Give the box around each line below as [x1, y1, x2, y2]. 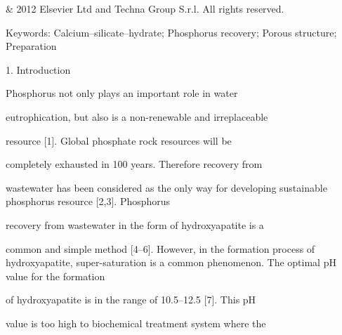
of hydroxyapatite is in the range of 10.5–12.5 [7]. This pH [6, 292, 256, 307]
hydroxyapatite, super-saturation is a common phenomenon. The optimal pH [6, 255, 336, 270]
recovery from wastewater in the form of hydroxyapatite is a [6, 217, 264, 232]
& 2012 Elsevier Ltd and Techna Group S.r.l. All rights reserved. [6, 1, 284, 15]
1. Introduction [6, 62, 71, 77]
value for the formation [6, 268, 105, 283]
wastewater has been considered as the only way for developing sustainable [6, 180, 327, 195]
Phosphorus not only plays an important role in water [6, 86, 238, 100]
